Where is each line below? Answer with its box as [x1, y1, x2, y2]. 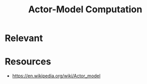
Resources [5, 56, 52, 68]
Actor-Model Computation [28, 4, 142, 15]
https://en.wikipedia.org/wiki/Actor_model [12, 73, 101, 79]
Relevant [5, 32, 43, 44]
